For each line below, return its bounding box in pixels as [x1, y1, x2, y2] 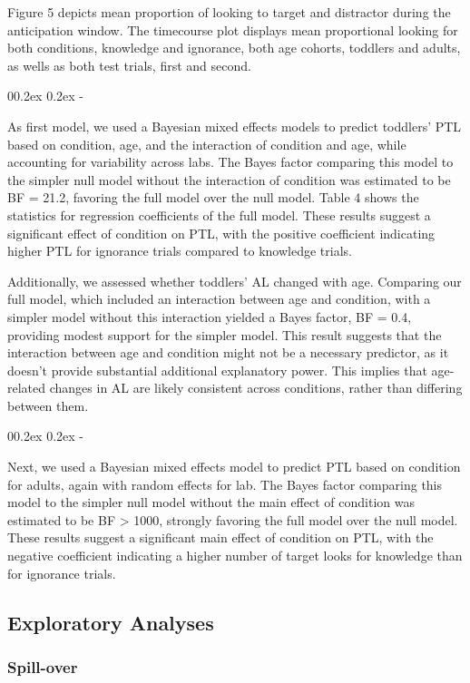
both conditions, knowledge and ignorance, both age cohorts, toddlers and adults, [7, 38, 461, 57]
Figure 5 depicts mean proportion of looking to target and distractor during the [7, 3, 451, 21]
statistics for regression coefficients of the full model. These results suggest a [7, 205, 431, 224]
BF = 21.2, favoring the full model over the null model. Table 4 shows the [7, 188, 419, 207]
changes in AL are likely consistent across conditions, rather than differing [49, 378, 463, 397]
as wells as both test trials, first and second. [7, 55, 251, 74]
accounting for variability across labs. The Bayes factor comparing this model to [7, 152, 454, 171]
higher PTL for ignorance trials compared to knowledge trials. [7, 241, 352, 260]
